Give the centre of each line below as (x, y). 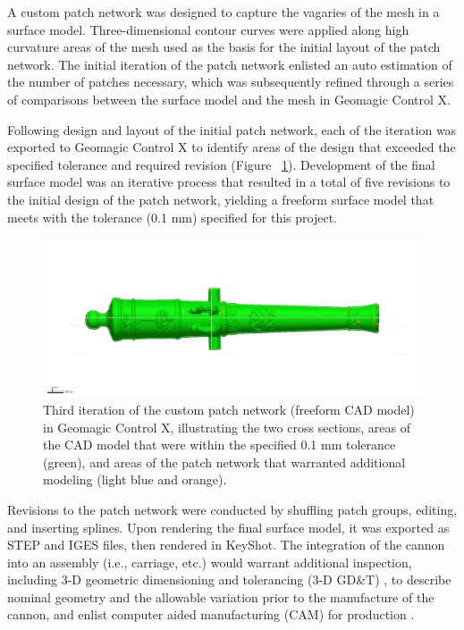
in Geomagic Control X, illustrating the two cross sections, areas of (227, 427)
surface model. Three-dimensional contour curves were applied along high (208, 29)
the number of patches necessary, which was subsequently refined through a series (231, 82)
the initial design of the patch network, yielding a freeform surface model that (221, 199)
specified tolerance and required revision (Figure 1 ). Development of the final (221, 164)
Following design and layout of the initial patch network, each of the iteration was (232, 129)
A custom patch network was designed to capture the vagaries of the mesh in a (224, 12)
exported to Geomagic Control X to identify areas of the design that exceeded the (232, 147)
